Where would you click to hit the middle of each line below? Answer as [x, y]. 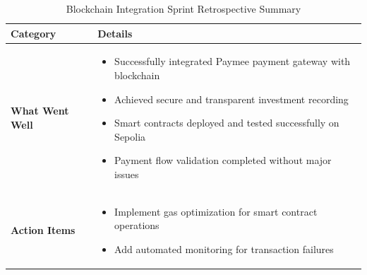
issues [127, 174]
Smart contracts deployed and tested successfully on [227, 123]
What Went [40, 111]
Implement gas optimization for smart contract [216, 211]
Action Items [43, 230]
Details [115, 33]
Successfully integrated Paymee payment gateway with [233, 61]
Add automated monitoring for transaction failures [224, 249]
